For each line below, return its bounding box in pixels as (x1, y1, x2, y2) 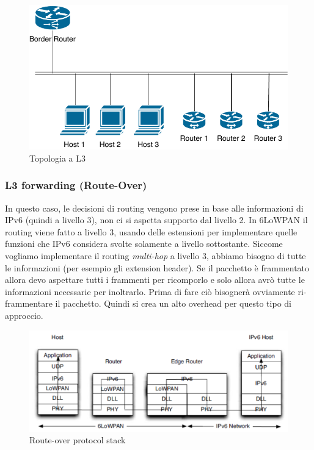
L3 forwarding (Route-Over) (5, 177, 147, 193)
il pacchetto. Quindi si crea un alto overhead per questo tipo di (55, 297, 291, 310)
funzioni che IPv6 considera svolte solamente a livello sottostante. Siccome (5, 237, 283, 250)
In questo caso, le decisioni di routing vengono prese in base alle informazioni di (5, 201, 304, 214)
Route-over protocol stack (29, 434, 126, 446)
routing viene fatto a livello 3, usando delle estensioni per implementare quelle (5, 225, 298, 238)
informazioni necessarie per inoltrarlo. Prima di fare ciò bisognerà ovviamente (5, 285, 295, 298)
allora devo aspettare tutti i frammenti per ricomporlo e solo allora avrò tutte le (5, 273, 305, 286)
